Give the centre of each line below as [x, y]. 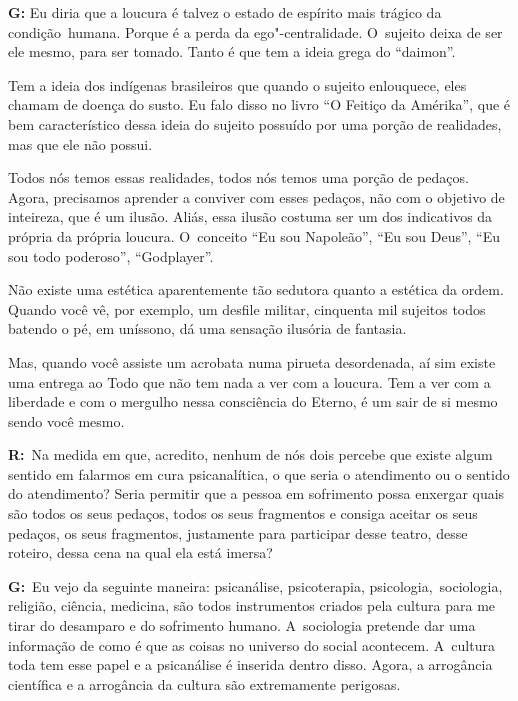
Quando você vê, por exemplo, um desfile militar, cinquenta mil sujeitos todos [247, 308]
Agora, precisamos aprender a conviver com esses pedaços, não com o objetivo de [256, 196]
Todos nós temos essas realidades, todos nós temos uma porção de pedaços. [238, 177]
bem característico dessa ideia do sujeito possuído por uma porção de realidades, [255, 123]
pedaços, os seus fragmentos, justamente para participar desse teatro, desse [238, 532]
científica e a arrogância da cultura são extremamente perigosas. [204, 683]
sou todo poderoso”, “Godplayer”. [111, 255]
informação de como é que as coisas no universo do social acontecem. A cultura [251, 644]
